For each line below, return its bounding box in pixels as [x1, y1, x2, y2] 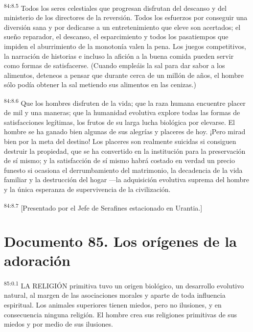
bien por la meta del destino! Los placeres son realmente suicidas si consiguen [4, 136, 236, 146]
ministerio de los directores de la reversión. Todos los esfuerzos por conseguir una [4, 12, 248, 23]
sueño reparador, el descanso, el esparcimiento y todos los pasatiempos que [4, 31, 229, 42]
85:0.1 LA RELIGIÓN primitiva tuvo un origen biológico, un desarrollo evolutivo [4, 279, 244, 290]
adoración [4, 250, 70, 270]
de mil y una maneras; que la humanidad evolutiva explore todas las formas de [4, 107, 240, 118]
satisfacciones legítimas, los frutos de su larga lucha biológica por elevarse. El [4, 117, 235, 127]
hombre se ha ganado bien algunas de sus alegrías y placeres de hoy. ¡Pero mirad [4, 126, 246, 137]
